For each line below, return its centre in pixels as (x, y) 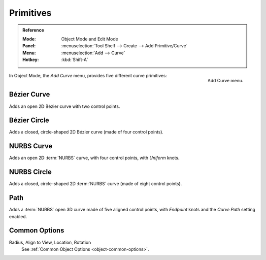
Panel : (29, 46)
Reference (33, 30)
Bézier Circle (29, 120)
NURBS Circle (30, 172)
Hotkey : (31, 60)
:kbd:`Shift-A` (75, 60)
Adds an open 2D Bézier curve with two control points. (65, 106)
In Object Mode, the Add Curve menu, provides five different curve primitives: (88, 75)
